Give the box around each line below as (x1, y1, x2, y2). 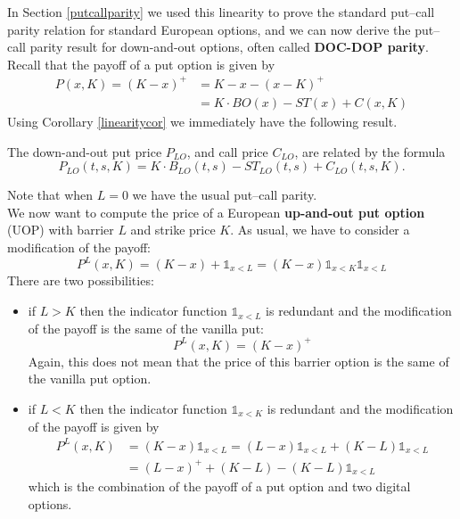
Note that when (7, 185, 94, 204)
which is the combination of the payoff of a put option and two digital (28, 477, 411, 496)
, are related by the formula (294, 142, 446, 161)
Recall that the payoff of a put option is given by (7, 54, 275, 73)
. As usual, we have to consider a (230, 220, 410, 239)
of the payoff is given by (28, 416, 160, 435)
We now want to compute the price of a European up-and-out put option (7, 202, 425, 221)
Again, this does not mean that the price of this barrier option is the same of (28, 351, 449, 370)
